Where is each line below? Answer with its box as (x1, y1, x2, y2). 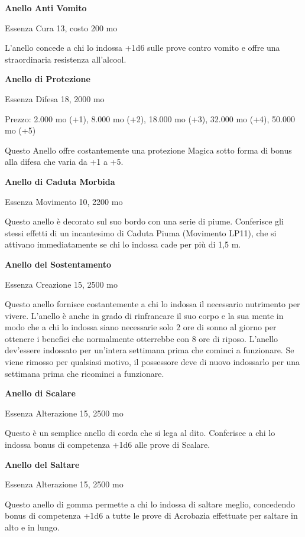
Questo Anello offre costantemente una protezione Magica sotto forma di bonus (5, 144, 292, 156)
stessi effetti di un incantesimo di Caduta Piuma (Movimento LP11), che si (5, 226, 277, 239)
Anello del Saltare (5, 458, 80, 470)
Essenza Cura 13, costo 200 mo (5, 21, 118, 34)
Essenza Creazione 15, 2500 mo (5, 278, 118, 290)
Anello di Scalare (5, 387, 76, 399)
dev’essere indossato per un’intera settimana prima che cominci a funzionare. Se (5, 344, 294, 356)
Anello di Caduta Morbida (5, 175, 115, 187)
